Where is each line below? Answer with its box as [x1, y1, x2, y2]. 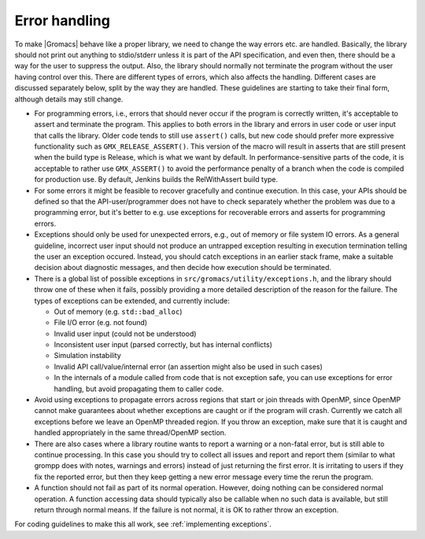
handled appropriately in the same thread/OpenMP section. [34, 428, 227, 437]
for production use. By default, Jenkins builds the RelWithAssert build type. [34, 175, 279, 184]
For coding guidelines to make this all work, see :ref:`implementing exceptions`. [14, 519, 272, 529]
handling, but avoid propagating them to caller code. [54, 384, 224, 393]
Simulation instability [54, 351, 121, 360]
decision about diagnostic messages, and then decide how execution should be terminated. [34, 263, 332, 272]
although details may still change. [14, 94, 124, 104]
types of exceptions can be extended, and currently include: [34, 296, 230, 305]
